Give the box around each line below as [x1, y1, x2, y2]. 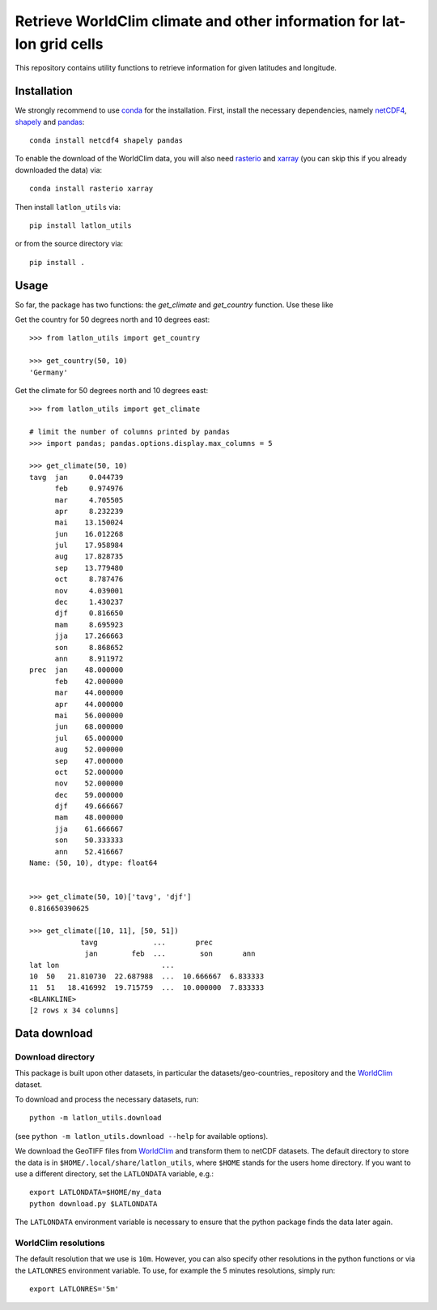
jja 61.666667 [54, 824, 124, 833]
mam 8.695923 [54, 620, 124, 629]
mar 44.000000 [54, 688, 124, 697]
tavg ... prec [80, 937, 214, 947]
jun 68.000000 [54, 722, 124, 731]
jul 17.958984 [54, 541, 124, 550]
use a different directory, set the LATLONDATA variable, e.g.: [15, 1169, 214, 1179]
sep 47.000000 [54, 756, 124, 765]
